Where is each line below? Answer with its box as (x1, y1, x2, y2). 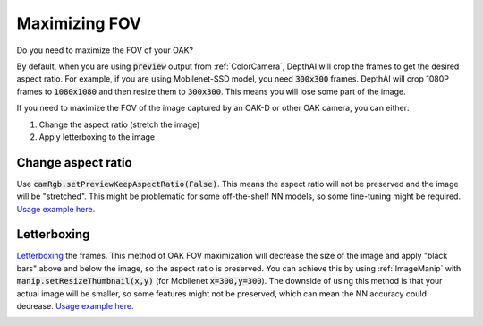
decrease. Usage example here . (16, 301, 134, 312)
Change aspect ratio (16, 155, 133, 170)
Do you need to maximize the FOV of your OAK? (16, 45, 194, 56)
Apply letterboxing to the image (38, 131, 156, 142)
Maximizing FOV (16, 13, 142, 33)
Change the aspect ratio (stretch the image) (38, 119, 200, 130)
